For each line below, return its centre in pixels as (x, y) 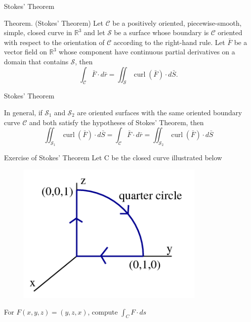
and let (94, 32)
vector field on (26, 52)
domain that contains (36, 61)
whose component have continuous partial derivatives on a (147, 52)
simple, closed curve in (38, 32)
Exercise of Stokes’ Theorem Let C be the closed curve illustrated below (113, 158)
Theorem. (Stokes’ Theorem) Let (54, 23)
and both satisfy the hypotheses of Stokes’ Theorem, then (117, 122)
